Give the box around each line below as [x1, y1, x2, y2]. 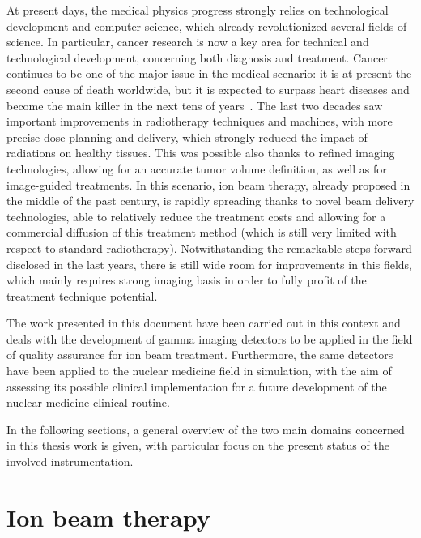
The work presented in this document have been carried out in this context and [6, 314, 401, 331]
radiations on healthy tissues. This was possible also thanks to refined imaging [6, 144, 395, 161]
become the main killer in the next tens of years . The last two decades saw [6, 96, 383, 113]
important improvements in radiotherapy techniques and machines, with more [6, 113, 393, 130]
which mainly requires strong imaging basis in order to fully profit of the [6, 271, 367, 288]
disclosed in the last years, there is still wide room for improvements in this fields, [6, 255, 412, 272]
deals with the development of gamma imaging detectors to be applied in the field [6, 330, 413, 347]
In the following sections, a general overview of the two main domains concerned [6, 421, 405, 438]
